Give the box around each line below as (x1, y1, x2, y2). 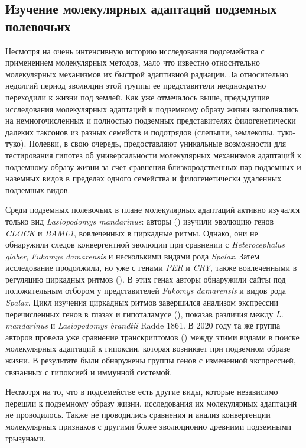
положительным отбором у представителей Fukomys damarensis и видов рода (5, 284, 286, 297)
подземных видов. (5, 183, 70, 196)
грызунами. (5, 431, 46, 444)
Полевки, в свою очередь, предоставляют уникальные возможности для (29, 137, 287, 150)
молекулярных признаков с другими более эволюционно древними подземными (5, 420, 292, 432)
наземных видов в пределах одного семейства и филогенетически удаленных (5, 172, 282, 184)
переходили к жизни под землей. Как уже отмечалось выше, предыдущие (5, 90, 269, 103)
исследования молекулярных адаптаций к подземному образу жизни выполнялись (5, 102, 299, 115)
